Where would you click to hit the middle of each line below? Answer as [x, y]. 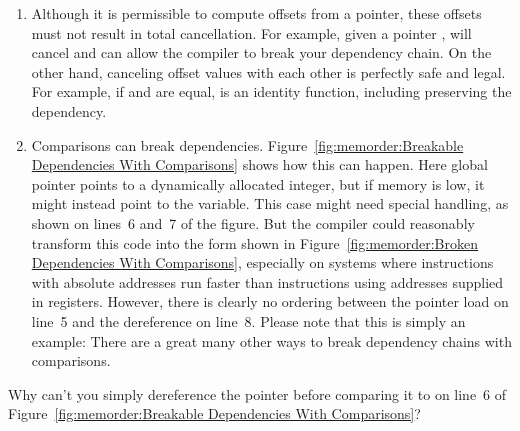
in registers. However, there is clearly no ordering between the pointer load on [270, 301]
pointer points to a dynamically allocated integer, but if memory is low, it [258, 183]
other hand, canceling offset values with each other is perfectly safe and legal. [268, 71]
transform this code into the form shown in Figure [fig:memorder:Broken [255, 242]
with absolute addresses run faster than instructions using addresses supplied [267, 281]
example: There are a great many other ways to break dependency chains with [271, 340]
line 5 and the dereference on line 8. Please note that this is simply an [248, 320]
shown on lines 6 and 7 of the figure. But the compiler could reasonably [253, 222]
